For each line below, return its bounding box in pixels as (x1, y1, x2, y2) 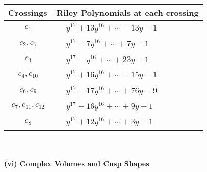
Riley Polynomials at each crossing (56, 7, 199, 18)
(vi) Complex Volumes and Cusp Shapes (4, 158, 149, 168)
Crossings (8, 7, 47, 18)
